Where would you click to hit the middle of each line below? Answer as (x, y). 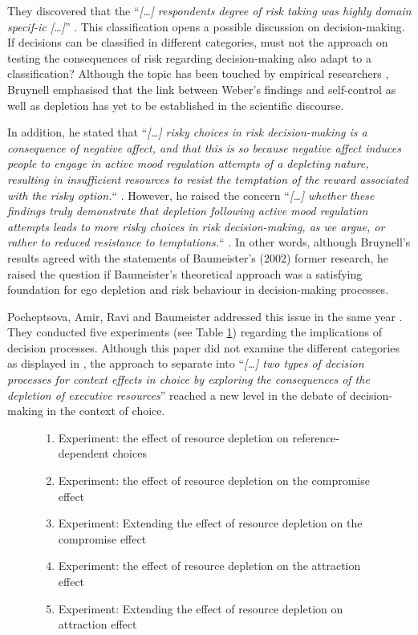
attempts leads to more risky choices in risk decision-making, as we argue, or (196, 226)
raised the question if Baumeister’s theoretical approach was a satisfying (185, 273)
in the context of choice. (106, 411)
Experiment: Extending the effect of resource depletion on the (210, 523)
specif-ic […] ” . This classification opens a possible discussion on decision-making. (206, 26)
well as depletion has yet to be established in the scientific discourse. (176, 105)
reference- (316, 437)
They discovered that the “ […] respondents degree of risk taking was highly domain (209, 10)
